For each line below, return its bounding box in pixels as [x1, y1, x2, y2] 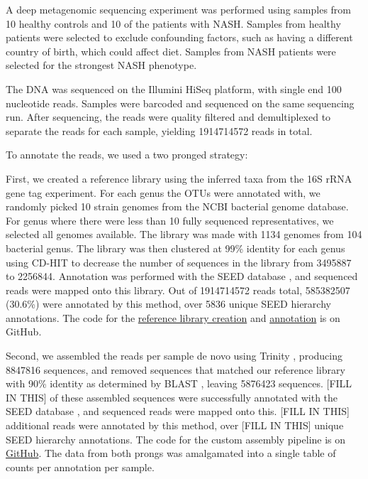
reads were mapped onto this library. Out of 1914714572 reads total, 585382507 [6, 282, 350, 297]
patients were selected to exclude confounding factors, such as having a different [6, 30, 353, 45]
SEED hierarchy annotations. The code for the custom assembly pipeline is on [6, 431, 346, 446]
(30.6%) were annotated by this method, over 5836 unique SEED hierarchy [6, 296, 331, 311]
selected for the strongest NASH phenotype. [6, 58, 197, 72]
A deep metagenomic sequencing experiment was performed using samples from [6, 2, 351, 16]
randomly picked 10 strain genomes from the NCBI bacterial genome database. [6, 199, 349, 214]
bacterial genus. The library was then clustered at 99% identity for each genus [6, 240, 345, 255]
